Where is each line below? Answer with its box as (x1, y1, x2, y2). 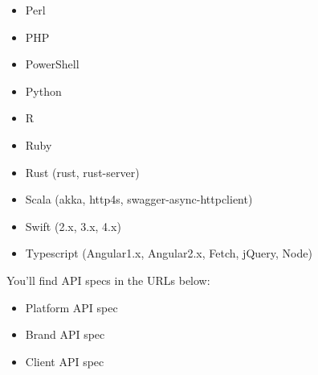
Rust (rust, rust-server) (25, 163, 140, 180)
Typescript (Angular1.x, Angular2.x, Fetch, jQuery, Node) (25, 245, 312, 262)
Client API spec (25, 352, 104, 369)
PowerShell (25, 56, 79, 72)
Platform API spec (25, 299, 118, 315)
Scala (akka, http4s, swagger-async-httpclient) (25, 191, 253, 208)
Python (25, 82, 62, 99)
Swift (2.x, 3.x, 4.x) (25, 217, 121, 234)
